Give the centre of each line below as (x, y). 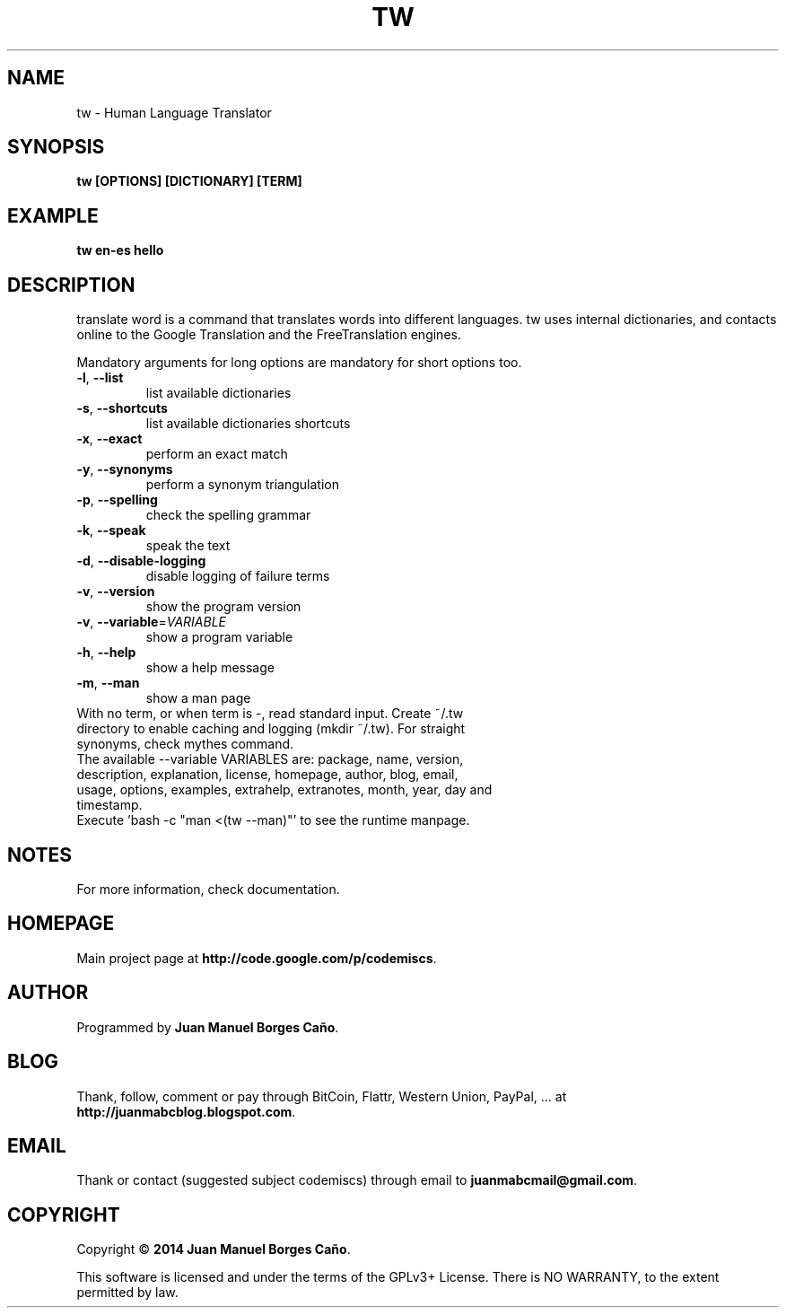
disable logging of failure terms (238, 576)
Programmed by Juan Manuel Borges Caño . (208, 1027)
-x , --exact (109, 439)
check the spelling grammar (228, 515)
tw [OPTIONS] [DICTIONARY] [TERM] (189, 181)
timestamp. (109, 805)
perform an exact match (217, 454)
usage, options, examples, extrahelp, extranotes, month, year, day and (284, 790)
